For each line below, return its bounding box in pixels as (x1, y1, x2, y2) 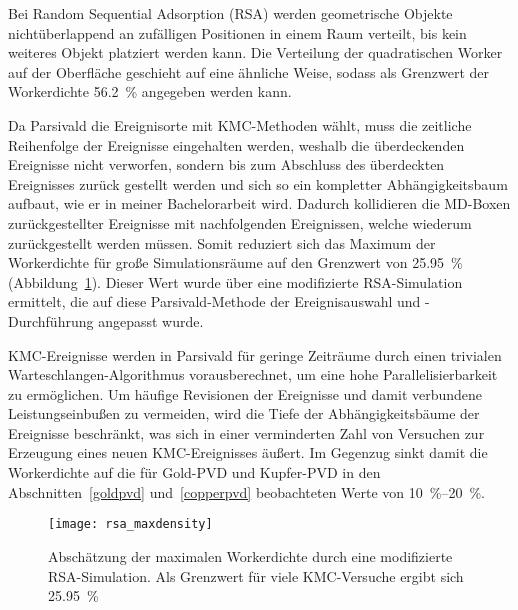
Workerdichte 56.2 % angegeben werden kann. (8, 81, 292, 102)
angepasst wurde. (98, 310, 204, 331)
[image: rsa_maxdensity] (48, 517, 213, 532)
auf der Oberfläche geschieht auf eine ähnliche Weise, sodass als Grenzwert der (8, 61, 489, 82)
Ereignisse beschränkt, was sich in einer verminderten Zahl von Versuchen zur (8, 422, 485, 443)
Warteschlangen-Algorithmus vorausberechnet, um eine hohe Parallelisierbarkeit (8, 364, 498, 385)
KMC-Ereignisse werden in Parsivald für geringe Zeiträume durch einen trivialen (8, 344, 502, 365)
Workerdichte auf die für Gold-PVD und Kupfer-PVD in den (8, 462, 381, 483)
